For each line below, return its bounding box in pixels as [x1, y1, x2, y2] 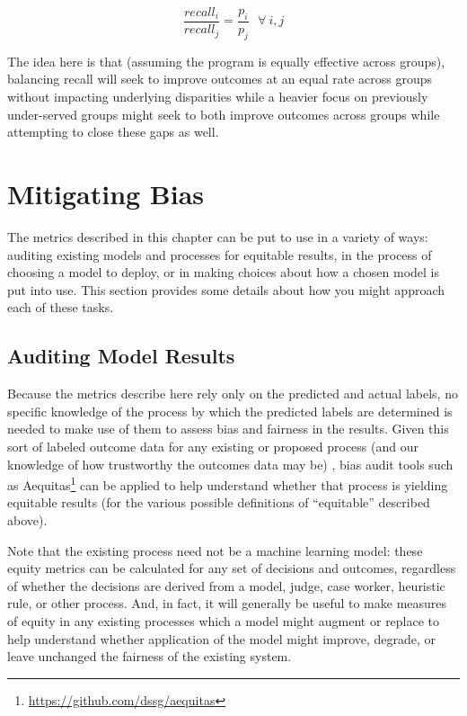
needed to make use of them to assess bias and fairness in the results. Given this [7, 419, 449, 438]
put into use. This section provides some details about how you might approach [7, 280, 445, 299]
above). [7, 510, 48, 529]
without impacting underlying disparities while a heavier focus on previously [7, 87, 428, 106]
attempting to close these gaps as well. [7, 122, 219, 141]
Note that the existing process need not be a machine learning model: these [7, 541, 423, 559]
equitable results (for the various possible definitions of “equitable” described [7, 493, 430, 512]
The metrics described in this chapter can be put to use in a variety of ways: [7, 227, 428, 246]
